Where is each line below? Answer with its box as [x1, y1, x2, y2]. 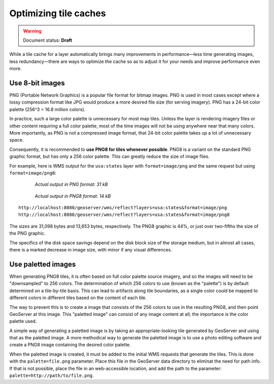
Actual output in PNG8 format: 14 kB [35, 193, 111, 199]
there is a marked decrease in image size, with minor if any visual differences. [9, 247, 173, 253]
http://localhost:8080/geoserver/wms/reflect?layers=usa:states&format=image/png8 [18, 212, 230, 218]
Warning [23, 28, 42, 34]
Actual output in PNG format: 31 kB [35, 181, 108, 187]
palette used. [9, 318, 37, 325]
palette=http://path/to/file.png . [9, 372, 94, 378]
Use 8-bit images [9, 79, 65, 87]
